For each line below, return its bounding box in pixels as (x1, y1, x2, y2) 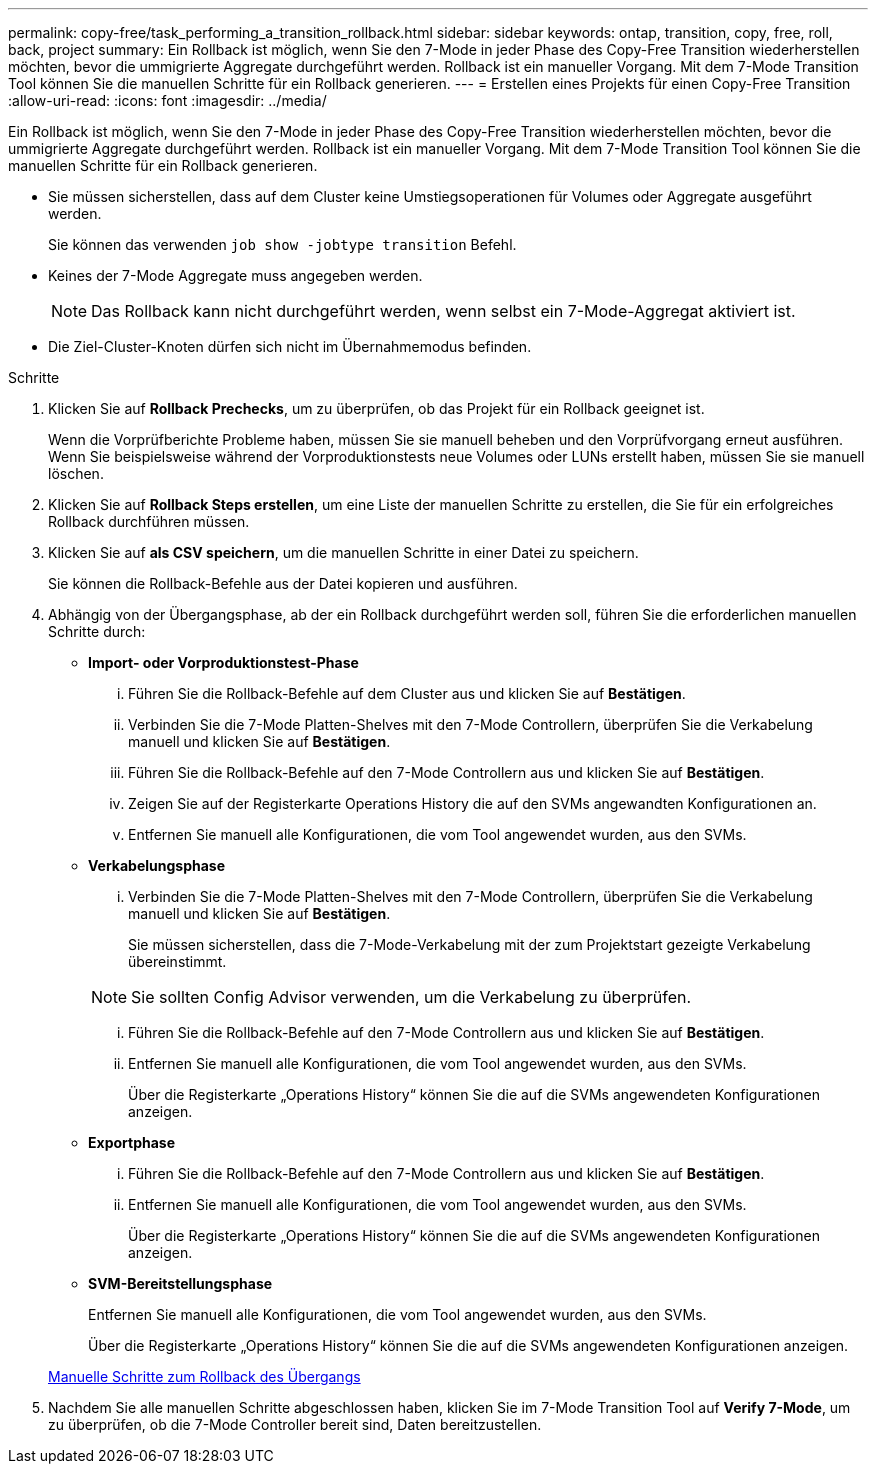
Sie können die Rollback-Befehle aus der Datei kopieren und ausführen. (48, 575, 518, 592)
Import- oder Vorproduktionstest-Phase (88, 654, 359, 671)
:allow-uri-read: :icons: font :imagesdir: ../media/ (8, 92, 327, 109)
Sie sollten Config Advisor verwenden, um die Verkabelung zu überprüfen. (131, 987, 692, 1007)
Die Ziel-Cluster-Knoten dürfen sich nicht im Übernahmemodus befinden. (48, 338, 532, 355)
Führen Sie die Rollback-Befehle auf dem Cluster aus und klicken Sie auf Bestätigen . (128, 685, 686, 702)
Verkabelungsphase (88, 857, 226, 874)
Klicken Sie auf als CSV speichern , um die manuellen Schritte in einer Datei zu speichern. (48, 544, 639, 561)
